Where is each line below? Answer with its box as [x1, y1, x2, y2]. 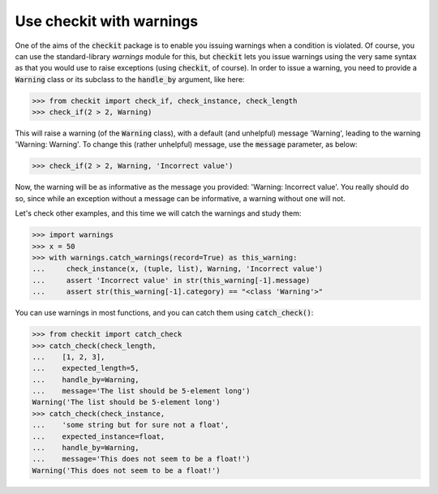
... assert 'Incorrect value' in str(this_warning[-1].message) [32, 276, 311, 285]
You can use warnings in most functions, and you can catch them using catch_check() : [15, 308, 314, 318]
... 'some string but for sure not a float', [32, 420, 230, 430]
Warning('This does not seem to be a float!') [32, 466, 221, 475]
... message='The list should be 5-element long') [32, 386, 251, 396]
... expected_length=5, [32, 363, 140, 373]
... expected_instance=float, [32, 432, 165, 441]
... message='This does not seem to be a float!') [32, 454, 251, 464]
